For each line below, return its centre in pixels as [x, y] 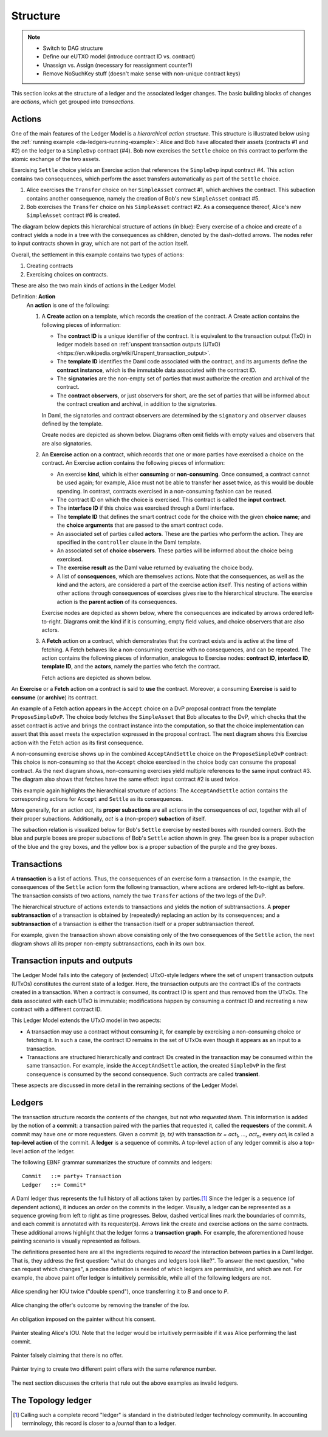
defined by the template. [72, 424]
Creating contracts [50, 266]
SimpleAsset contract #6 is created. [73, 215]
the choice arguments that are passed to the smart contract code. [140, 525]
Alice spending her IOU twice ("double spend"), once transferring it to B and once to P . [120, 1292]
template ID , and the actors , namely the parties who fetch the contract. [131, 667]
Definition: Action [33, 297]
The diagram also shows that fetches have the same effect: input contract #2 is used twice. [125, 779]
